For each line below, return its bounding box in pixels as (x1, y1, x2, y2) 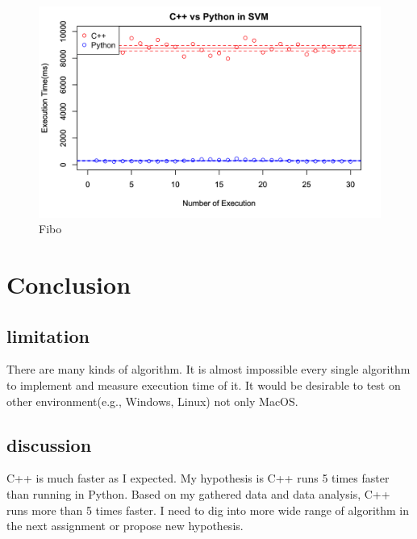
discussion (6, 432, 92, 457)
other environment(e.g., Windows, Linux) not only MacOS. (6, 392, 298, 409)
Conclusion (6, 268, 131, 301)
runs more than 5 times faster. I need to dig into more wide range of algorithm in (6, 501, 410, 518)
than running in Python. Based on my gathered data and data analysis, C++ (6, 486, 390, 503)
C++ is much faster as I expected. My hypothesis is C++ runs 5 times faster (6, 470, 390, 487)
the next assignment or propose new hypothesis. (6, 517, 244, 534)
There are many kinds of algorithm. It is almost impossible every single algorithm (6, 361, 411, 378)
